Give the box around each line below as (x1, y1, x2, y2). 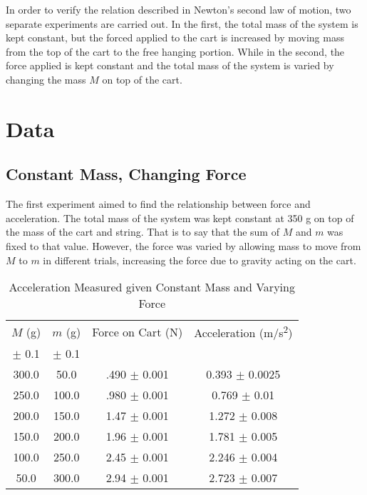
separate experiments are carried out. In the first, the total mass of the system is (6, 16, 358, 31)
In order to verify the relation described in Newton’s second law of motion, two (6, 2, 351, 16)
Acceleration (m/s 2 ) (194, 322, 293, 341)
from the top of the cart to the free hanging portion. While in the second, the (6, 44, 345, 59)
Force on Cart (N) (92, 323, 183, 340)
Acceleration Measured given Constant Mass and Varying (9, 279, 295, 296)
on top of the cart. (102, 71, 182, 86)
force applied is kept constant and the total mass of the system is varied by (6, 58, 334, 73)
